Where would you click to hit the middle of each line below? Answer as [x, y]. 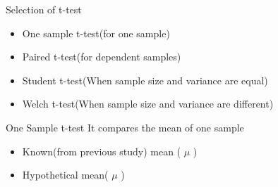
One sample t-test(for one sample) [96, 33]
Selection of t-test [44, 9]
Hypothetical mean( [65, 175]
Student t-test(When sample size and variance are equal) [145, 80]
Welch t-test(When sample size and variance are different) [148, 104]
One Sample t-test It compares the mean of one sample [125, 127]
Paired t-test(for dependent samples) [102, 57]
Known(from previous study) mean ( [102, 151]
